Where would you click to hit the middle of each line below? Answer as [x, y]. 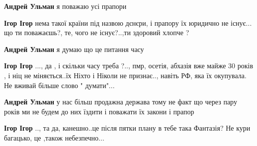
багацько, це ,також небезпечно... [54, 137]
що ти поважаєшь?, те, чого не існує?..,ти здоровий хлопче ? [97, 32]
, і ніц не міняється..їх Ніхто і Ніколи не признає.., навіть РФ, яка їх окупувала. [125, 75]
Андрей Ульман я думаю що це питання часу [74, 49]
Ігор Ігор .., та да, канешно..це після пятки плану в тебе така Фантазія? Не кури [127, 128]
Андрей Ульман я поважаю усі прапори [65, 6]
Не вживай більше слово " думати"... [59, 85]
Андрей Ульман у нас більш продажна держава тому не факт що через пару [121, 102]
